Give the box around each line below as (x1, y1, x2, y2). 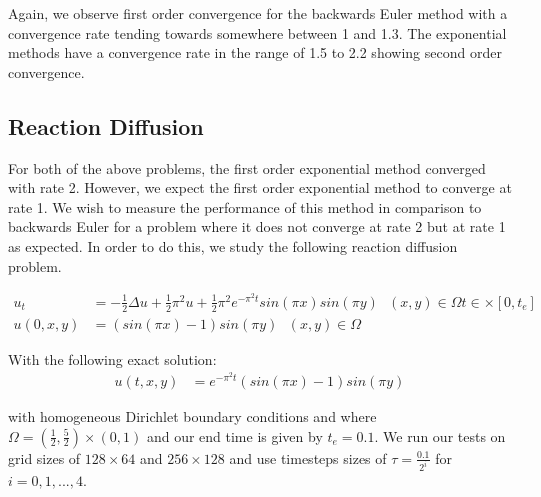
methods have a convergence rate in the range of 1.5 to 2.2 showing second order (8, 42, 502, 63)
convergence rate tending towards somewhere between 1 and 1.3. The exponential (8, 22, 507, 43)
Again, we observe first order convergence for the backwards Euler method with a (8, 3, 508, 23)
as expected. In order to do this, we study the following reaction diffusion (8, 235, 458, 256)
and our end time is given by (146, 425, 323, 446)
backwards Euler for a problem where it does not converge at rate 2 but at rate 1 (8, 216, 506, 237)
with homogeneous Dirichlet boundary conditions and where (8, 405, 377, 426)
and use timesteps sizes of (229, 447, 387, 468)
